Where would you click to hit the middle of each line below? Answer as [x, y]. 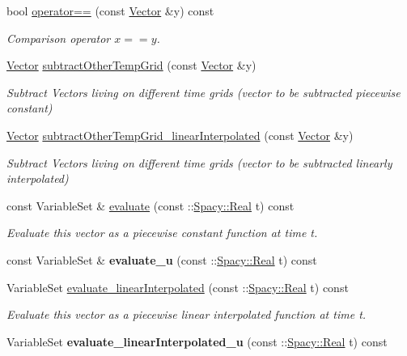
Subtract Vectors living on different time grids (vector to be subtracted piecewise [203, 92]
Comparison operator [59, 38]
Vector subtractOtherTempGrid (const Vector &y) [131, 65]
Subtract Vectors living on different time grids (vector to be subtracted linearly [199, 162]
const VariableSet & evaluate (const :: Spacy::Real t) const [151, 205]
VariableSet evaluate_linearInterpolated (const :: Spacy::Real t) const [178, 287]
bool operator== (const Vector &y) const [110, 11]
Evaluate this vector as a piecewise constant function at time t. [162, 233]
